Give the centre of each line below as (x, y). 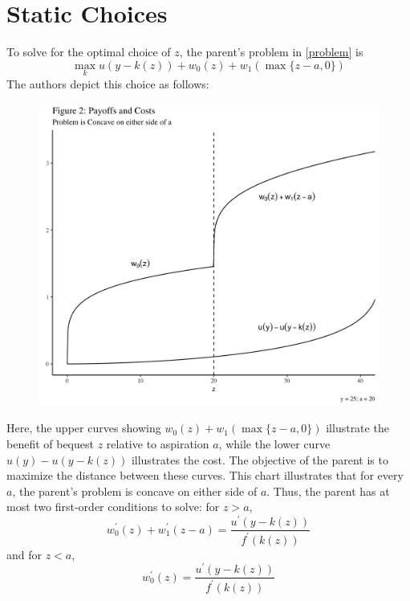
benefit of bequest (50, 444)
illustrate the (357, 428)
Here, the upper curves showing (84, 428)
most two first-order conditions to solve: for (113, 507)
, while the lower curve (274, 444)
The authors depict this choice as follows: (108, 83)
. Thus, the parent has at (328, 491)
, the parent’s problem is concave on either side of (135, 491)
